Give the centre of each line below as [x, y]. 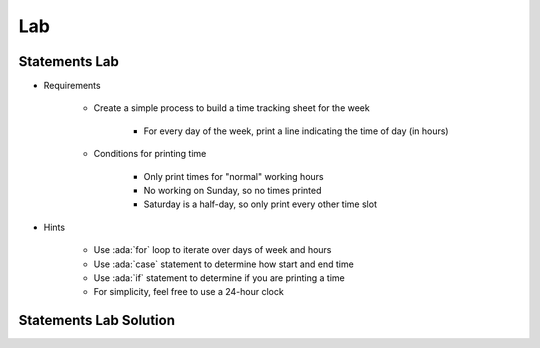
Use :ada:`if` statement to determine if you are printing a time [219, 277]
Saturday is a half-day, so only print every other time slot [260, 204]
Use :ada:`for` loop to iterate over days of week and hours [212, 250]
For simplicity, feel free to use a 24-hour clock [188, 292]
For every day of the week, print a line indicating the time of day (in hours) [296, 131]
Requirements [72, 86]
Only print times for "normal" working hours [233, 176]
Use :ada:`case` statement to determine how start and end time [223, 264]
